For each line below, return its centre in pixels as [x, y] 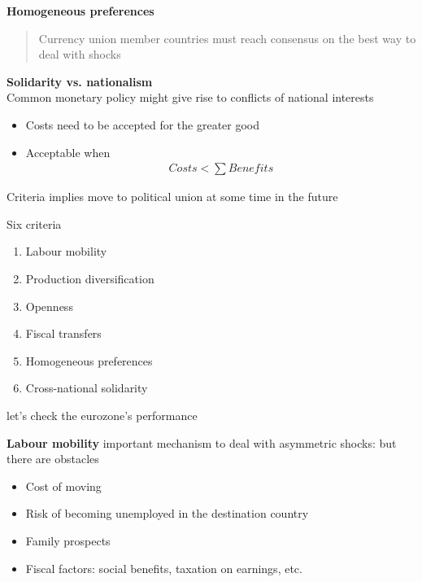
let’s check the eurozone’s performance [102, 415]
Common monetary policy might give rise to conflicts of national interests [190, 97]
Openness [49, 306]
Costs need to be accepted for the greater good [143, 124]
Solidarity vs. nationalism [80, 81]
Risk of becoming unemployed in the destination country [167, 513]
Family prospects [68, 540]
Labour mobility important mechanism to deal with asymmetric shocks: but [202, 442]
